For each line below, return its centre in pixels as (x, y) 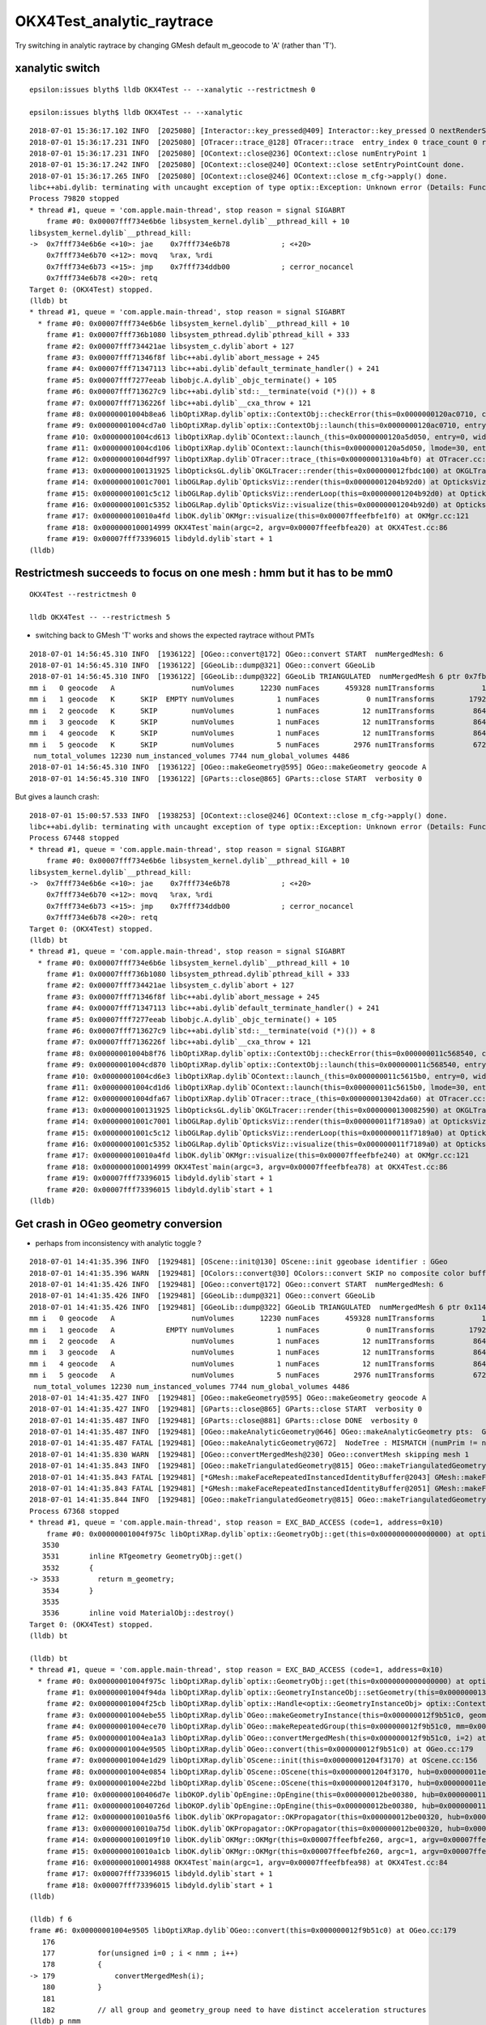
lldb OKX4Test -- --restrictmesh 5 (100, 617)
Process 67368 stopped (75, 1511)
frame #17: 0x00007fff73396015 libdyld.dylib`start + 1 (159, 1874)
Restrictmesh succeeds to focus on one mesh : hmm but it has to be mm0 (204, 573)
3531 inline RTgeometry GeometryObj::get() (142, 1556)
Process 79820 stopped (75, 199)
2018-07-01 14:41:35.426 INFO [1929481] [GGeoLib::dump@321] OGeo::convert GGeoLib (202, 1296)
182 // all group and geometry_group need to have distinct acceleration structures (234, 2010)
